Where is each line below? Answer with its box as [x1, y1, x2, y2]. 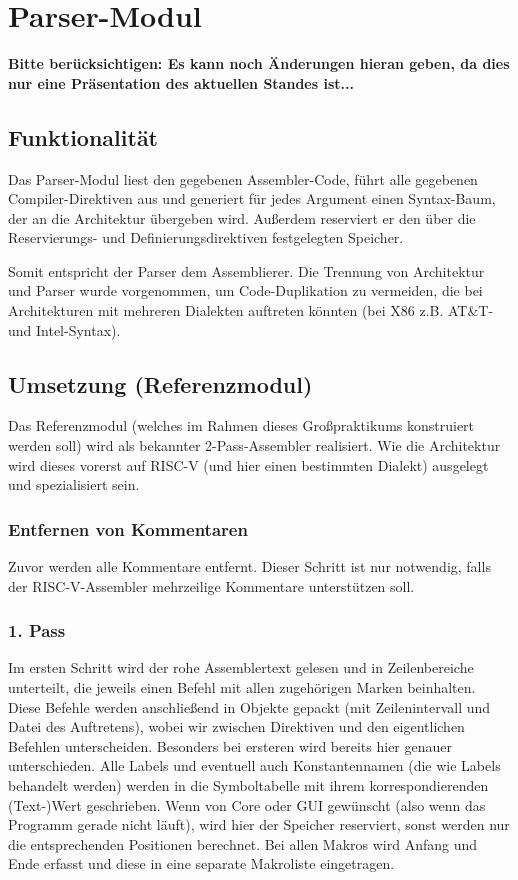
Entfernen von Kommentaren [8, 516, 248, 541]
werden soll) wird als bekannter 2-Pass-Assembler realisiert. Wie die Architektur [8, 435, 501, 456]
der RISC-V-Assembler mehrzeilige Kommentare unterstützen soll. [8, 575, 415, 596]
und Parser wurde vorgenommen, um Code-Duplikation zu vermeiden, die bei [8, 280, 483, 301]
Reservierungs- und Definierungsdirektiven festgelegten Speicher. [8, 227, 404, 248]
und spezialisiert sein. [8, 474, 140, 495]
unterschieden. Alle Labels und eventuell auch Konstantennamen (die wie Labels [8, 755, 501, 776]
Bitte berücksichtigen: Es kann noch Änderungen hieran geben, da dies [8, 53, 510, 74]
